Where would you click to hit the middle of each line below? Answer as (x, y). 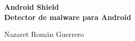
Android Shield (32, 7)
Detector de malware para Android (68, 17)
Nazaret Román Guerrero (44, 34)
